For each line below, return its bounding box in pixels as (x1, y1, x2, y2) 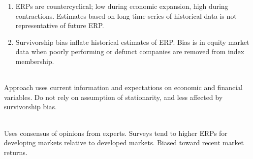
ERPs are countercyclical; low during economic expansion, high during (15, 1, 228, 11)
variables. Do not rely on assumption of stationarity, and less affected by (4, 92, 223, 102)
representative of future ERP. (15, 20, 104, 31)
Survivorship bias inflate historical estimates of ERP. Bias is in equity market (15, 36, 250, 47)
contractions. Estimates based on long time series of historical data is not (15, 10, 237, 21)
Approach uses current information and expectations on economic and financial (4, 82, 243, 93)
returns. (4, 147, 28, 157)
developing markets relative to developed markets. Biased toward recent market (4, 137, 244, 148)
